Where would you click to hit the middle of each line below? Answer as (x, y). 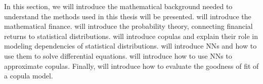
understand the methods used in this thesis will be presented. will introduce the (128, 16)
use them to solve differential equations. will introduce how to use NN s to (118, 55)
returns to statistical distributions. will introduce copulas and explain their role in (131, 36)
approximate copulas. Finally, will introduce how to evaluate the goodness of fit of (131, 66)
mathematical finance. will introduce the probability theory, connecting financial (128, 26)
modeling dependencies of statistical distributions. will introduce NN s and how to (130, 46)
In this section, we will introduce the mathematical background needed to (118, 6)
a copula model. (29, 76)
